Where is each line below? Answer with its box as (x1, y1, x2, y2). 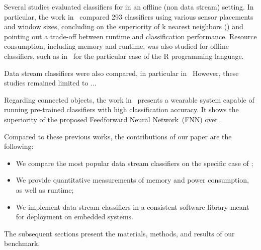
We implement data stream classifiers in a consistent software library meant (16, 201, 249, 212)
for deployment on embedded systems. (16, 211, 133, 222)
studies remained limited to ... (4, 77, 97, 88)
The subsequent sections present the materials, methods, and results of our (4, 228, 235, 238)
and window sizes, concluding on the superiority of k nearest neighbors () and (4, 21, 243, 32)
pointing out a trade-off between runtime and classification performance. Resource (4, 31, 257, 41)
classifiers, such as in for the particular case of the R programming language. (4, 50, 244, 61)
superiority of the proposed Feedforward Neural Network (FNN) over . (4, 114, 222, 124)
